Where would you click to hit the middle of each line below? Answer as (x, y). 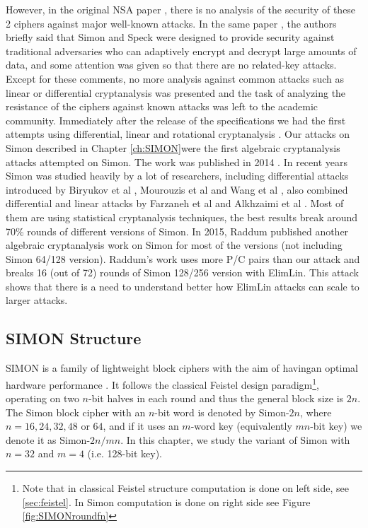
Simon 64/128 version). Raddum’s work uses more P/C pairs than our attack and (183, 258)
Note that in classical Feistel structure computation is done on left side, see (186, 488)
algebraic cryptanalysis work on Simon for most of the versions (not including (174, 245)
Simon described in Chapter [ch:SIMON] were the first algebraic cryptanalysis (173, 147)
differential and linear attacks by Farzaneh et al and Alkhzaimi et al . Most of (175, 203)
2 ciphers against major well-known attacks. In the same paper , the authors (171, 23)
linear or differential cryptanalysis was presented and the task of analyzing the (176, 92)
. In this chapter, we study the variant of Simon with (235, 439)
